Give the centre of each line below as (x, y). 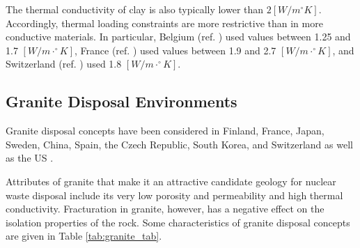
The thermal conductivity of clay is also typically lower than (135, 9)
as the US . (30, 158)
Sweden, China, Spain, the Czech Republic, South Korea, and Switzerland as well (179, 144)
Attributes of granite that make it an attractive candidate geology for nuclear (171, 181)
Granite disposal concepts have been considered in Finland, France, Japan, (165, 131)
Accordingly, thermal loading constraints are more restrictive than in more (164, 23)
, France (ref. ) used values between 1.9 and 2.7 (175, 50)
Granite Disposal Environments (122, 101)
